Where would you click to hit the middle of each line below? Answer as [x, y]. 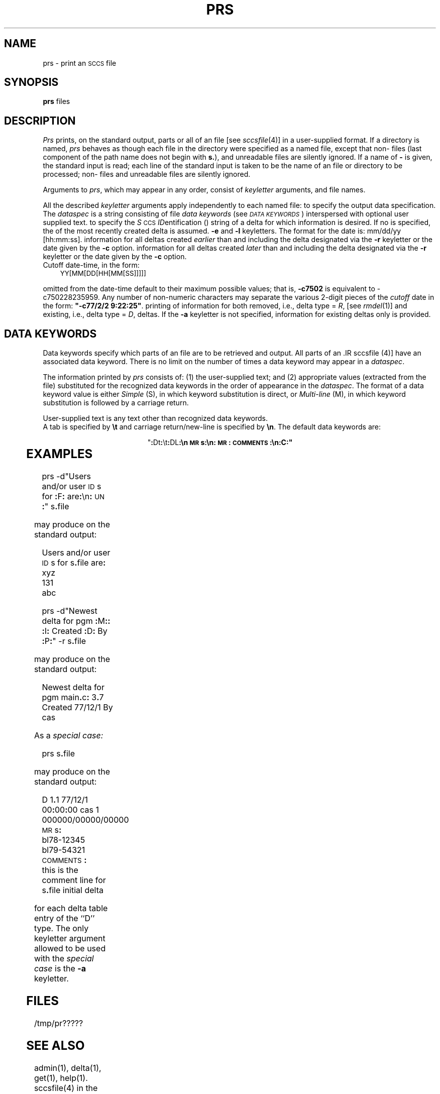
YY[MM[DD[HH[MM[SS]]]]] [103, 273]
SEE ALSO [56, 1045]
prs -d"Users [66, 476]
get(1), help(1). [61, 1078]
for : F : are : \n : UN [73, 497]
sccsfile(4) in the [66, 1088]
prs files [57, 101]
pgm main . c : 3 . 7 [73, 697]
